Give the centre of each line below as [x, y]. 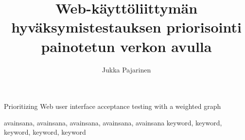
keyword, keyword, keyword [45, 132]
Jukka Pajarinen [126, 69]
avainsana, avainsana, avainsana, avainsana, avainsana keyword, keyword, [113, 122]
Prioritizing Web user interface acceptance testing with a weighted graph [113, 106]
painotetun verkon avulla [126, 46]
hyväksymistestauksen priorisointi [126, 27]
